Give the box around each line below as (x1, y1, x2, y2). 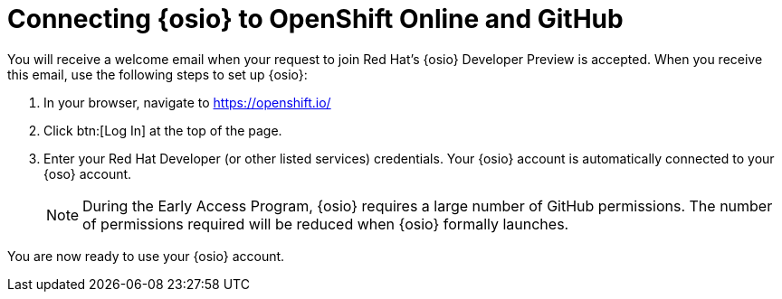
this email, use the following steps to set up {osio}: (7, 66, 308, 82)
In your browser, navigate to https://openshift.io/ (43, 94, 331, 110)
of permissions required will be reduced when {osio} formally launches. (82, 214, 569, 233)
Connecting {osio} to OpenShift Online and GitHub (7, 4, 624, 34)
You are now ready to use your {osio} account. (7, 248, 285, 264)
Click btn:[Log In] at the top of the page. (43, 122, 282, 138)
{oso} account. (43, 165, 132, 182)
